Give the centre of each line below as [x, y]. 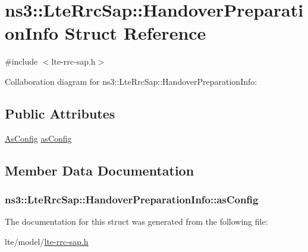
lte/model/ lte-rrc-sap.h [47, 241]
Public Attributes [60, 113]
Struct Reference [135, 33]
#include [21, 61]
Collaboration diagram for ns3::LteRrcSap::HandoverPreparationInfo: [131, 81]
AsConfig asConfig [38, 138]
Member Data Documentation [100, 170]
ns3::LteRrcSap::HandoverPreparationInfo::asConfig [132, 199]
